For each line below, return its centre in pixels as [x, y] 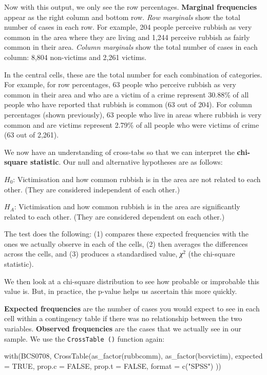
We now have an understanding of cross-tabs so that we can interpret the [119, 152]
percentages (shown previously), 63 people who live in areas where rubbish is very [133, 114]
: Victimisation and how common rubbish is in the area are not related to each [137, 179]
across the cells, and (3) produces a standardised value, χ [94, 254]
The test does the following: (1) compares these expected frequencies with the [127, 234]
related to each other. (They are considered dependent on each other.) [115, 216]
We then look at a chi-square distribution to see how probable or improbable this [132, 281]
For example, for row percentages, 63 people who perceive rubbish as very [120, 84]
